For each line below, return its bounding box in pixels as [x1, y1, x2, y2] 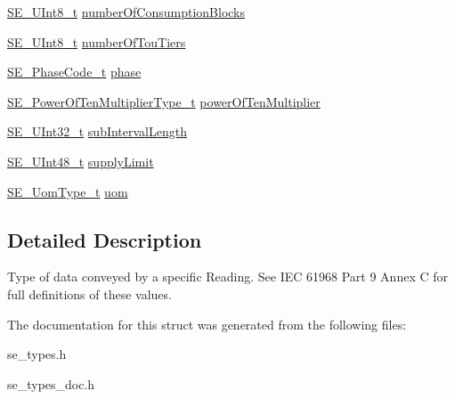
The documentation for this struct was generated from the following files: [7, 314, 407, 333]
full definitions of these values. [7, 284, 172, 303]
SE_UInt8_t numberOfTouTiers [7, 32, 186, 51]
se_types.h [7, 345, 67, 363]
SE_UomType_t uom [7, 182, 128, 200]
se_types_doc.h [7, 374, 95, 393]
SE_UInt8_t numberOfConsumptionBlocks [7, 3, 246, 20]
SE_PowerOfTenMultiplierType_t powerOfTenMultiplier [7, 92, 321, 110]
